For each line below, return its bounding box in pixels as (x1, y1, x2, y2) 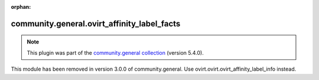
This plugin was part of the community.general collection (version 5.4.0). (27, 49, 204, 56)
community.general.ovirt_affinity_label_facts (11, 18, 181, 29)
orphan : (11, 4, 31, 10)
